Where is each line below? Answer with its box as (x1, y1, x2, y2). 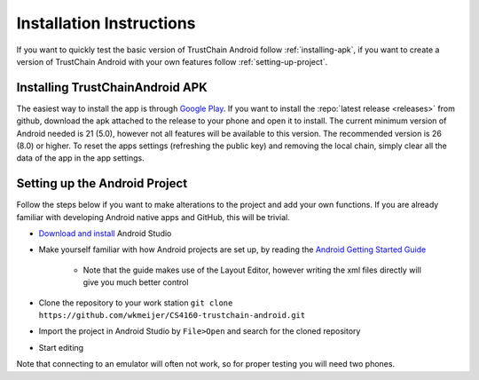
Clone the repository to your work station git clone (38, 297, 233, 308)
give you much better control (82, 277, 189, 288)
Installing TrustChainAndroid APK (16, 80, 208, 95)
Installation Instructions (16, 13, 196, 33)
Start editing (38, 342, 84, 352)
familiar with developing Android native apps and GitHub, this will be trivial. (16, 211, 290, 222)
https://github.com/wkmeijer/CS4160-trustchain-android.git (38, 311, 306, 321)
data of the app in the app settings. (16, 153, 145, 163)
